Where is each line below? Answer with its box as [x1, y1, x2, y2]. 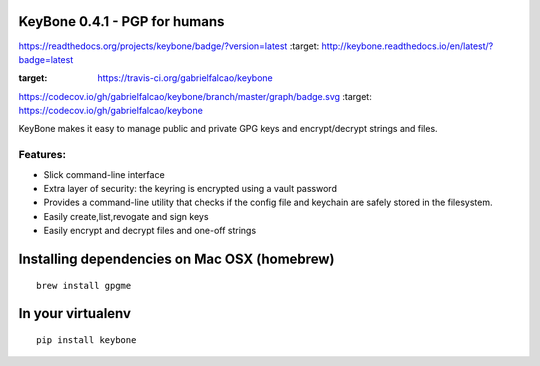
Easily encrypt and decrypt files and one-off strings [43, 225, 257, 237]
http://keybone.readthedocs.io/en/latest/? [321, 40, 494, 52]
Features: [18, 148, 67, 162]
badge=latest [18, 53, 74, 65]
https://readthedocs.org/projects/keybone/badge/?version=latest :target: [18, 40, 320, 52]
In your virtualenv [18, 305, 132, 322]
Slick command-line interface [43, 168, 165, 180]
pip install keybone [36, 334, 137, 345]
